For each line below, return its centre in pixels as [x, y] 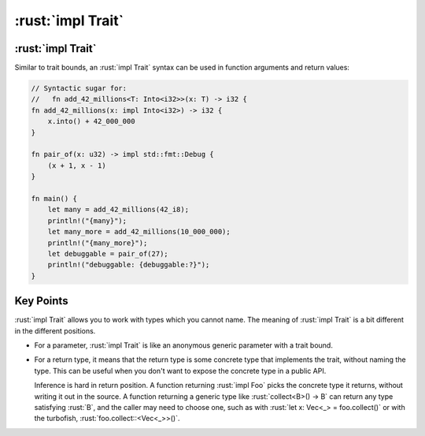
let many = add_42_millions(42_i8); [118, 210]
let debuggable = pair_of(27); [108, 253]
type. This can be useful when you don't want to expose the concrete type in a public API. [180, 371]
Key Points [41, 301]
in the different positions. [55, 330]
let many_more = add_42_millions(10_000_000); [139, 232]
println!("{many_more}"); [98, 243]
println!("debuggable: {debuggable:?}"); [129, 265]
